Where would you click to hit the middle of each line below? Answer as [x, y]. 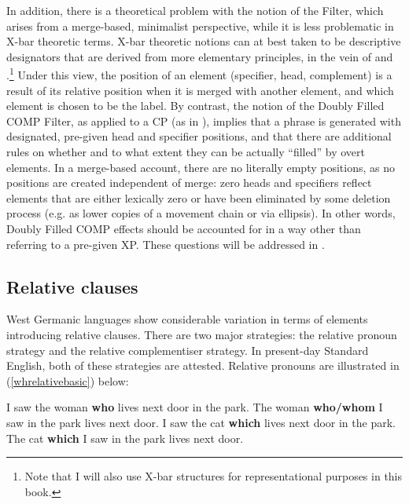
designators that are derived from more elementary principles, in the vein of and [200, 56]
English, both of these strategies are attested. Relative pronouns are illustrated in [203, 365]
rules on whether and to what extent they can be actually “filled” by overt [186, 152]
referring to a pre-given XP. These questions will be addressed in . [166, 244]
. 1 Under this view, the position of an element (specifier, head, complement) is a [199, 74]
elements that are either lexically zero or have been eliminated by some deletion [199, 197]
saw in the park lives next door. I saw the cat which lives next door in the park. [201, 422]
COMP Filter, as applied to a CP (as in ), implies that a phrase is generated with [204, 121]
